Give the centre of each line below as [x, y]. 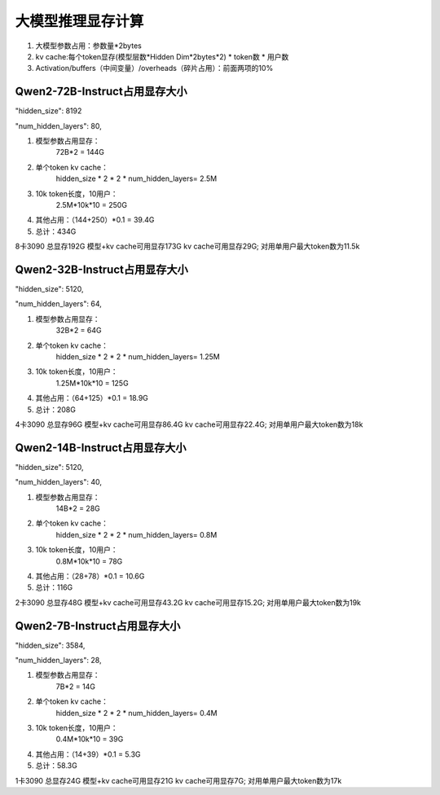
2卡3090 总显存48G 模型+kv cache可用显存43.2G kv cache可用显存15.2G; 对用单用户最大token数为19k [188, 602]
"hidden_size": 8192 [48, 111]
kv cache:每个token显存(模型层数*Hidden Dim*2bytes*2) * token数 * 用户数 [162, 56]
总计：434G [56, 231]
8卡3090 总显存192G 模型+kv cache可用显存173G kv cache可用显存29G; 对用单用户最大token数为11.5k [187, 246]
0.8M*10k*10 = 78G [89, 561]
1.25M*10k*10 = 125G [92, 383]
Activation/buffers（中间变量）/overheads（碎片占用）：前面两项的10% [154, 68]
